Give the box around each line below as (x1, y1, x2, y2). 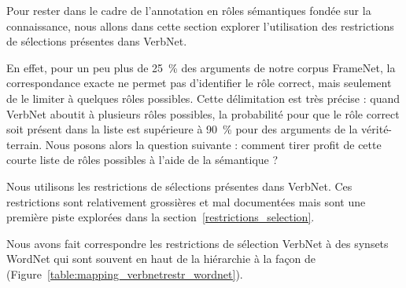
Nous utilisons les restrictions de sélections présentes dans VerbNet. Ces (6, 177, 352, 194)
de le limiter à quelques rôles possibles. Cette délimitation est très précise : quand (6, 89, 400, 106)
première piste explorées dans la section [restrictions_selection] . (6, 209, 315, 225)
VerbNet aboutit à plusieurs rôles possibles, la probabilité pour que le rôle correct (6, 105, 400, 122)
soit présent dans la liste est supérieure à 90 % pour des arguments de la (6, 121, 358, 137)
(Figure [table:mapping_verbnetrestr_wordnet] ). (6, 265, 243, 282)
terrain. (6, 136, 42, 152)
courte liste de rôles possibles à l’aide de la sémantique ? (6, 151, 279, 168)
